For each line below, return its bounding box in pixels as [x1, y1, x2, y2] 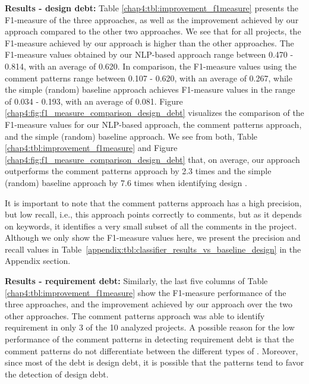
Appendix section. [5, 254, 71, 267]
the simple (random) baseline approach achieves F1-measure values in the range [5, 83, 295, 96]
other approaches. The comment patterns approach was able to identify [5, 309, 265, 322]
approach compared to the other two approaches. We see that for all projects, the [5, 25, 301, 37]
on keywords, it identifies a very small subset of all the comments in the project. [5, 219, 297, 232]
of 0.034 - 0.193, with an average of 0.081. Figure [5, 95, 183, 107]
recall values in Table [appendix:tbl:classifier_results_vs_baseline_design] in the [5, 243, 301, 255]
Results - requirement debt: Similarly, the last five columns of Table [5, 275, 268, 287]
